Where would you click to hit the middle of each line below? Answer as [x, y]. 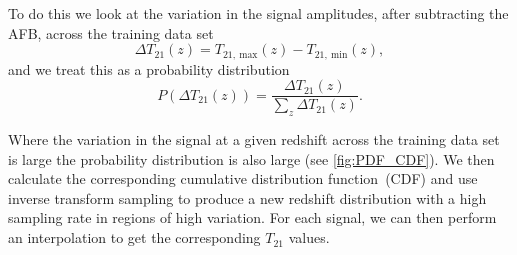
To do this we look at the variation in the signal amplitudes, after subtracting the [258, 13]
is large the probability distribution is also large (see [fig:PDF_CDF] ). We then [251, 158]
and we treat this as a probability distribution [149, 68]
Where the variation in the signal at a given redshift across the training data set [254, 139]
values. [309, 237]
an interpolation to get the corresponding [134, 237]
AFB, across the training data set [111, 32]
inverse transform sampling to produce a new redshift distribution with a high [247, 197]
